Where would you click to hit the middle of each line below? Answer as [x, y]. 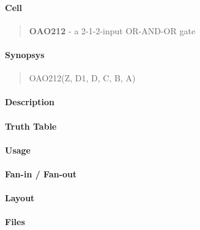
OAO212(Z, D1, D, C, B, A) [82, 78]
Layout [20, 198]
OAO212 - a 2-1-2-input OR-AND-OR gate [112, 30]
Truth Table [31, 126]
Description [30, 102]
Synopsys [25, 54]
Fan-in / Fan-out [41, 173]
